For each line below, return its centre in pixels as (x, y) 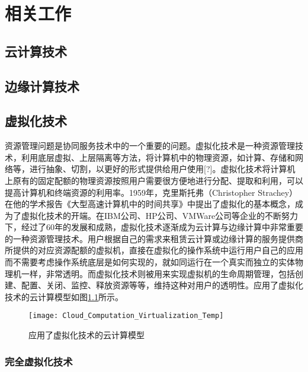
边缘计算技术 (42, 86)
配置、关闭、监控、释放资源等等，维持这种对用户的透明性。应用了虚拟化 (162, 285)
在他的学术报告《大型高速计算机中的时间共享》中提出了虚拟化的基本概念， (150, 204)
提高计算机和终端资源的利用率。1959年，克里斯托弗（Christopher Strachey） (151, 192)
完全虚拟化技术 (39, 361)
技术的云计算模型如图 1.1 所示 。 (64, 296)
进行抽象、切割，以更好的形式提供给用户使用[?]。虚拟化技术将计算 (158, 169)
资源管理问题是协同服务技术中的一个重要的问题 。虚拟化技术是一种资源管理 (150, 146)
